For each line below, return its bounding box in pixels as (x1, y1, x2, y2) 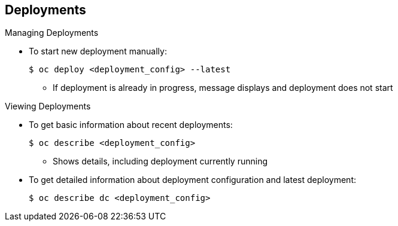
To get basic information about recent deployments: (29, 120, 233, 130)
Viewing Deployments (5, 101, 91, 112)
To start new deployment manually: (29, 46, 167, 57)
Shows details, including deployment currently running (53, 156, 268, 167)
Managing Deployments (5, 28, 99, 38)
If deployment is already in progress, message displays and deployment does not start (53, 83, 393, 93)
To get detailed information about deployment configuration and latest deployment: (29, 175, 356, 185)
